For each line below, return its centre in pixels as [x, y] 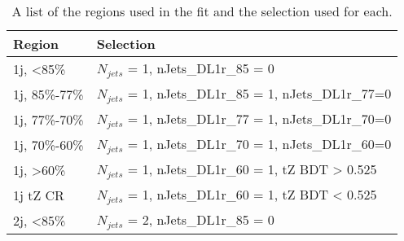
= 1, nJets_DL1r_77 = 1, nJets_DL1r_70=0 [259, 118]
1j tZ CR [39, 195]
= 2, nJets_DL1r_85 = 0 [201, 219]
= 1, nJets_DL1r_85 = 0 [201, 68]
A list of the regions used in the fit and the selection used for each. [202, 11]
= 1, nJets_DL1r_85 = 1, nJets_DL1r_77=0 [259, 93]
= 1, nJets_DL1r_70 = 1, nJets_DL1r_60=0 [259, 143]
